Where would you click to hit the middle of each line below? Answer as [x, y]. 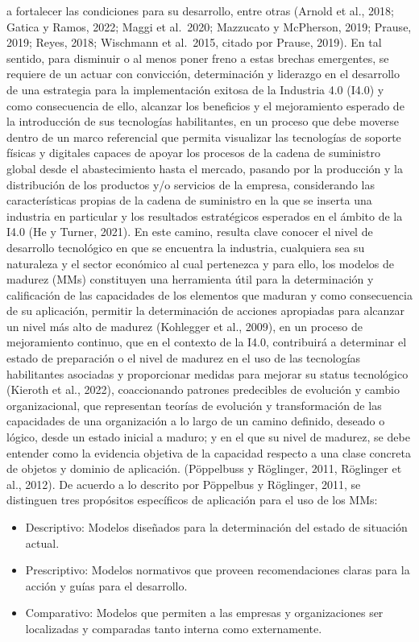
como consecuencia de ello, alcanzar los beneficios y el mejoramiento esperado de [205, 105]
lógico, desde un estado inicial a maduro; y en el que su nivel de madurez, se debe [208, 437]
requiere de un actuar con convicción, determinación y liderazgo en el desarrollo [203, 74]
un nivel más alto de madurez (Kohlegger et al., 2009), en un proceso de [185, 326]
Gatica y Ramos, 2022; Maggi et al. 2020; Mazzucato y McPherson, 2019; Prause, [209, 26]
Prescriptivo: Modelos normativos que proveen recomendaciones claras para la [218, 570]
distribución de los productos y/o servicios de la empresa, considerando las [191, 184]
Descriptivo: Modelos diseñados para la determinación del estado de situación [216, 527]
